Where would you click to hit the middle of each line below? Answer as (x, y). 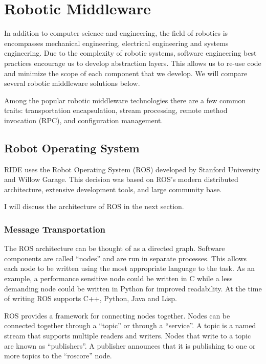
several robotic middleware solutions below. (72, 83)
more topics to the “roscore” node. (58, 356)
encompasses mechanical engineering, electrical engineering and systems (116, 43)
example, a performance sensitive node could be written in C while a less (118, 278)
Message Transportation (55, 229)
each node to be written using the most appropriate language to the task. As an (130, 268)
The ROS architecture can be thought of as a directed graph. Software (115, 248)
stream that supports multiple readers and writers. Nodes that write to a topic (128, 336)
